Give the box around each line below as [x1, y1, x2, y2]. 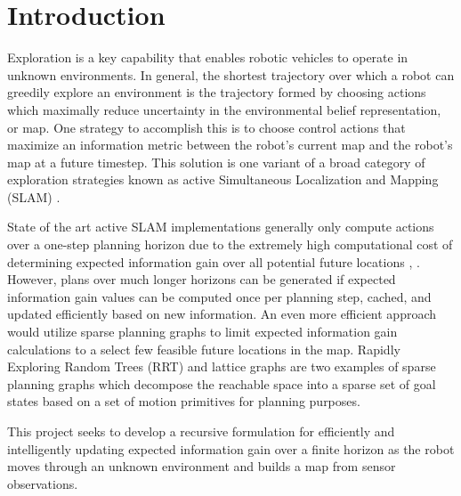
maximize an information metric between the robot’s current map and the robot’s [7, 135, 453, 154]
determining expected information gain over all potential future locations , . [7, 252, 420, 271]
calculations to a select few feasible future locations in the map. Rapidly [7, 339, 400, 358]
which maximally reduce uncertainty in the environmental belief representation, [7, 100, 441, 118]
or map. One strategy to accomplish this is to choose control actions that [7, 118, 406, 136]
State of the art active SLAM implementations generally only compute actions [7, 217, 434, 236]
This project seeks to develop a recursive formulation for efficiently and [7, 422, 395, 440]
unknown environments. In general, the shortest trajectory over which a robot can [7, 65, 455, 84]
